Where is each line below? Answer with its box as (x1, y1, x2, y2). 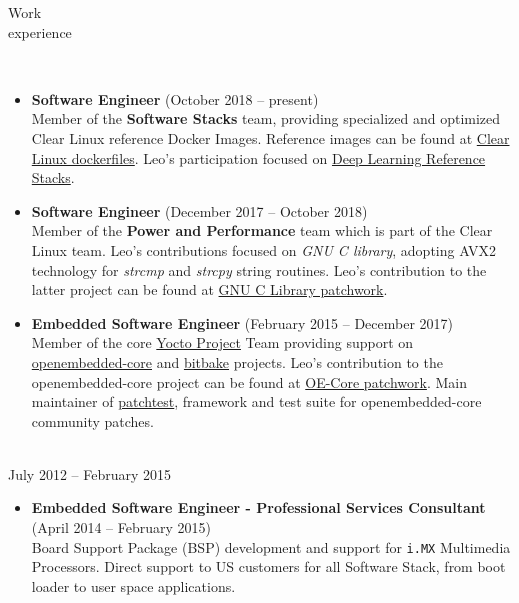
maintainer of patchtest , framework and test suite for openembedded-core (31, 391, 482, 412)
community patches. (31, 410, 154, 431)
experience (8, 21, 72, 42)
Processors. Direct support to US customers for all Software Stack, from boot (31, 556, 506, 577)
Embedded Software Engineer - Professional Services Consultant (31, 497, 486, 518)
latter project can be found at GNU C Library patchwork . (31, 279, 388, 300)
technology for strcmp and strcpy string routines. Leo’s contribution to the (31, 259, 487, 280)
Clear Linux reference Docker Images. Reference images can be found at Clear (31, 127, 510, 148)
